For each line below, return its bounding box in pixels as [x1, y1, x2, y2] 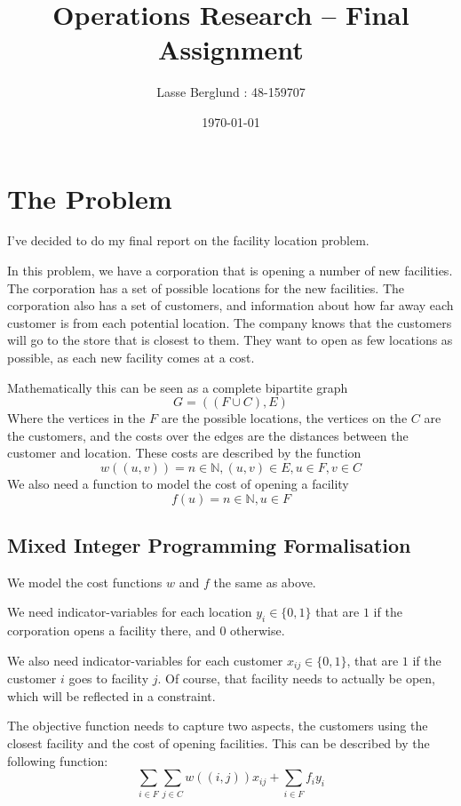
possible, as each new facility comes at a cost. [7, 348, 255, 366]
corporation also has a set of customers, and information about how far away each [7, 296, 454, 315]
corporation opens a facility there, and [7, 621, 216, 640]
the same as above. [213, 572, 316, 591]
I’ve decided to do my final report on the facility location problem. [7, 231, 370, 250]
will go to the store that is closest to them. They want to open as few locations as [7, 331, 453, 349]
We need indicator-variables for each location [7, 603, 252, 621]
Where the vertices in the [7, 409, 146, 427]
